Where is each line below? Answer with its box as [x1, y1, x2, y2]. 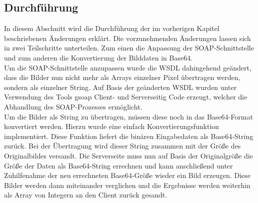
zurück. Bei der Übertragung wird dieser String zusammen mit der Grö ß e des [4, 140, 241, 151]
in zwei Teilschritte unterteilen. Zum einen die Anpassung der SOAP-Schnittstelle [4, 42, 254, 53]
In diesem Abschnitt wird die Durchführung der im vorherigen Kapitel [4, 23, 219, 33]
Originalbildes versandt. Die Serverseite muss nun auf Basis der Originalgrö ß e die [4, 150, 253, 160]
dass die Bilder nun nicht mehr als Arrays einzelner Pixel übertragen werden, [4, 72, 240, 82]
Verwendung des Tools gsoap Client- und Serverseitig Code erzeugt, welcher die [4, 91, 247, 102]
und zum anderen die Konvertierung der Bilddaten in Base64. [4, 52, 193, 62]
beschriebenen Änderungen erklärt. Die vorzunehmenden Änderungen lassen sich [4, 32, 251, 43]
